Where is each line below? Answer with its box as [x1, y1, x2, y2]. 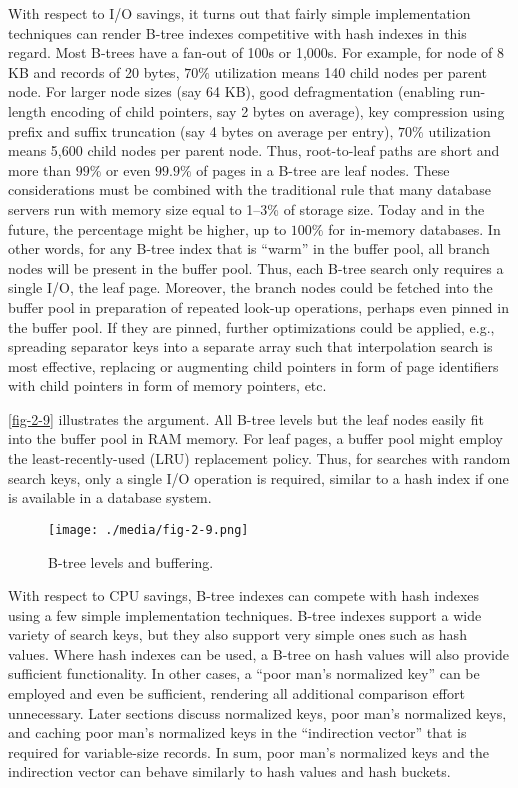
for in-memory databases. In [328, 218, 501, 239]
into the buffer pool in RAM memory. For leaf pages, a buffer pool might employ [8, 428, 503, 449]
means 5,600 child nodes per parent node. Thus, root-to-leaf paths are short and [8, 140, 500, 161]
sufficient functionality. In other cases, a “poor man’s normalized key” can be [8, 663, 480, 684]
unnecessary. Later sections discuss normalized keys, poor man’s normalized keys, [8, 702, 507, 723]
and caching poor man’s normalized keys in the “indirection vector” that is [8, 722, 467, 743]
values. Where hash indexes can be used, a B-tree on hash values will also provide [8, 643, 509, 664]
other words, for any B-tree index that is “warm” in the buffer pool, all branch [8, 238, 490, 259]
